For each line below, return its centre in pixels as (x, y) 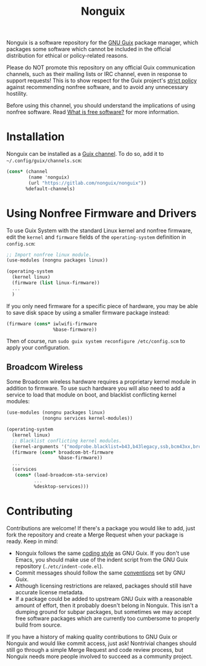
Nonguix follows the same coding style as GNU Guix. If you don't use (102, 553)
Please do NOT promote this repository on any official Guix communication (101, 68)
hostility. (17, 94)
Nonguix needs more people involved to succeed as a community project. (100, 656)
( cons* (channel (27, 172)
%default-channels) (50, 188)
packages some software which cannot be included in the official (89, 49)
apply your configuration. (38, 347)
